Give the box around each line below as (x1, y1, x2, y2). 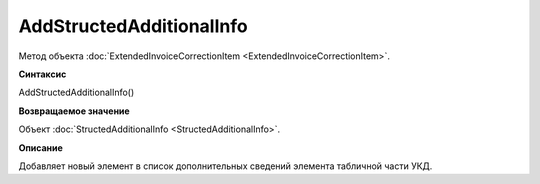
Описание (18, 141, 64, 154)
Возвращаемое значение (18, 105, 130, 117)
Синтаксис (18, 68, 67, 80)
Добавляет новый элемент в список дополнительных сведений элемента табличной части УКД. (18, 160, 433, 172)
